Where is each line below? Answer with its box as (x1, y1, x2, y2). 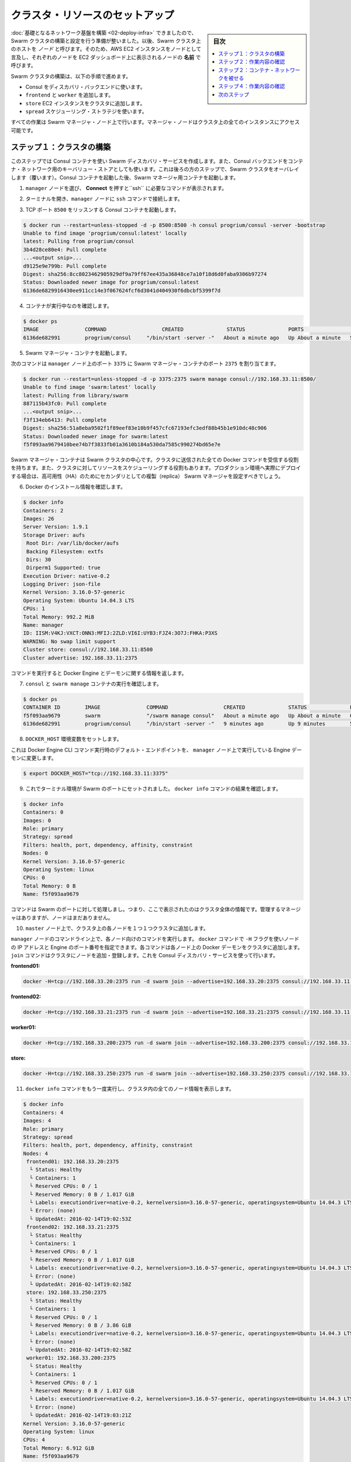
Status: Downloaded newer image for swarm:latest (23, 433, 168, 440)
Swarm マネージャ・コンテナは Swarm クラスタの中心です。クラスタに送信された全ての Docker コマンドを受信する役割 (11, 456, 299, 463)
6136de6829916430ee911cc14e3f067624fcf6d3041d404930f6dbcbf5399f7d (23, 287, 221, 294)
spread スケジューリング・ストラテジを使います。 (25, 108, 147, 115)
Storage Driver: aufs (23, 532, 85, 538)
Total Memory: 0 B (23, 882, 76, 889)
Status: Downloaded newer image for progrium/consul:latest (23, 279, 199, 286)
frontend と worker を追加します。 (25, 91, 114, 99)
